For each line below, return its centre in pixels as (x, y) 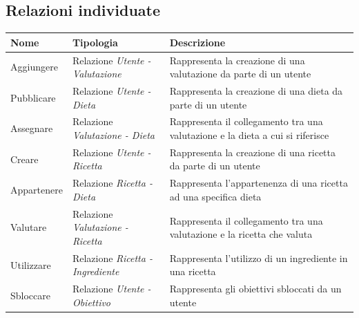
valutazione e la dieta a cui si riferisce (249, 135)
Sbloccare (30, 295)
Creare (25, 159)
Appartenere (37, 190)
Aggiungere (34, 67)
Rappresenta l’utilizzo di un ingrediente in (259, 258)
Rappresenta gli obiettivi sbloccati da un (255, 289)
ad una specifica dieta (215, 196)
